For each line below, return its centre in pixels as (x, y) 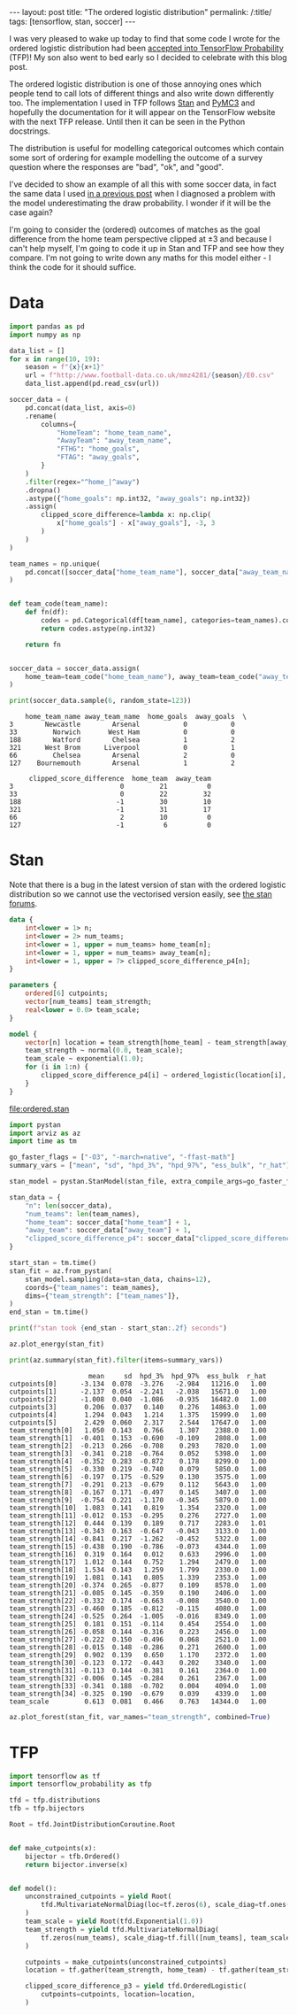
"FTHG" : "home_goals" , (98, 449)
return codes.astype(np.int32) (99, 629)
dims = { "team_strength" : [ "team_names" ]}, (102, 1296)
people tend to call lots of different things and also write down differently (141, 93)
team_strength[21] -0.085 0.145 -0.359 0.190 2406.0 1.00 (138, 1593)
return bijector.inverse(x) (76, 1864)
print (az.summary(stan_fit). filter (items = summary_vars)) (116, 1360)
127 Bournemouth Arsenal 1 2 (122, 763)
